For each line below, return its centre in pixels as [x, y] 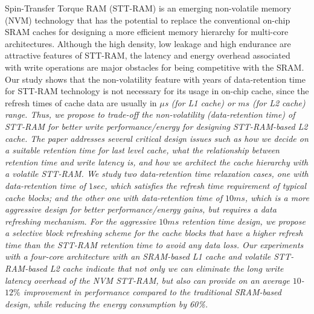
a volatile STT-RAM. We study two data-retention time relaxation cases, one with [157, 174]
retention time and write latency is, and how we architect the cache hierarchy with [157, 162]
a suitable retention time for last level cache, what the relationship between [142, 150]
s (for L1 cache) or [200, 102]
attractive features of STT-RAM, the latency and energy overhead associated [148, 55]
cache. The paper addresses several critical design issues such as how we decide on [157, 138]
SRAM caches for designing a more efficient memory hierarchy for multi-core [147, 32]
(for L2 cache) [279, 102]
